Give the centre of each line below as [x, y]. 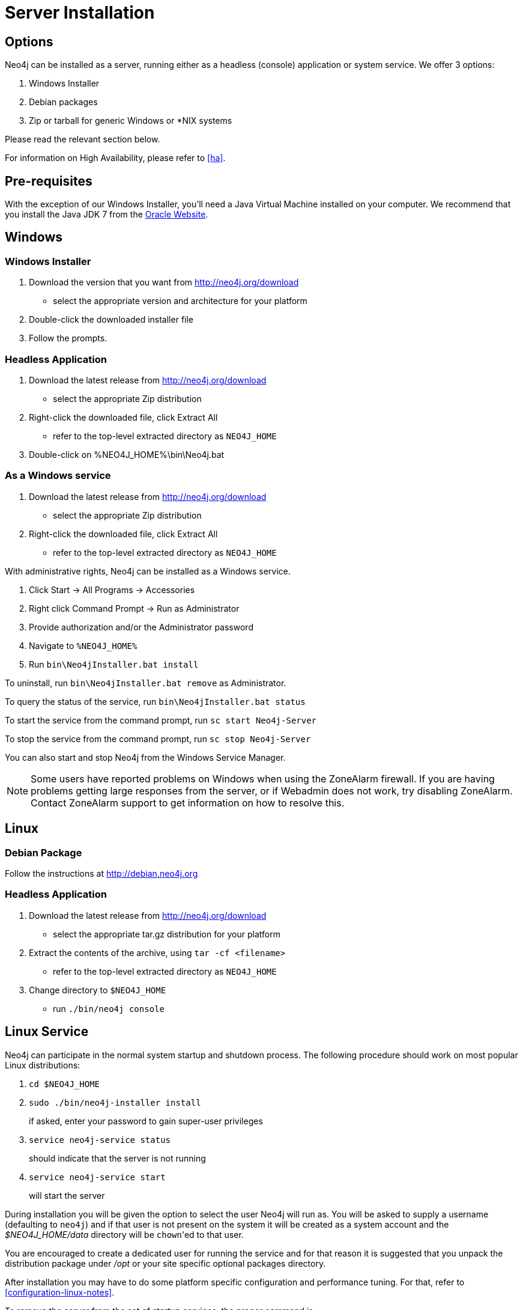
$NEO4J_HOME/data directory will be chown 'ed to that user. [124, 1234]
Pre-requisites [49, 181]
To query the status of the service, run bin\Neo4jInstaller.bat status [155, 701]
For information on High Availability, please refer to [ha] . [115, 158]
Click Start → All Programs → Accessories [112, 589]
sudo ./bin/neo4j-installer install [115, 1102]
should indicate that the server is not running [117, 1158]
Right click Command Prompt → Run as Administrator [134, 608]
